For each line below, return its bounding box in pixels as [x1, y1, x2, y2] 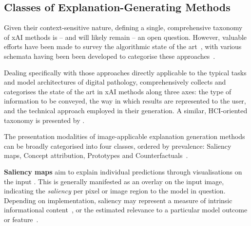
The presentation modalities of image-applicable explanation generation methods [4, 131, 245, 141]
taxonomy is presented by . [4, 115, 85, 125]
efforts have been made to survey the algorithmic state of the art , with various [4, 41, 242, 52]
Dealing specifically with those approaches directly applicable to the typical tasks [4, 67, 247, 77]
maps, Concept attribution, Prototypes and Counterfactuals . [4, 150, 188, 160]
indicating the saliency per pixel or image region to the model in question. [4, 186, 226, 196]
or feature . [4, 214, 39, 224]
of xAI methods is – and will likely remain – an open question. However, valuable [4, 32, 247, 42]
